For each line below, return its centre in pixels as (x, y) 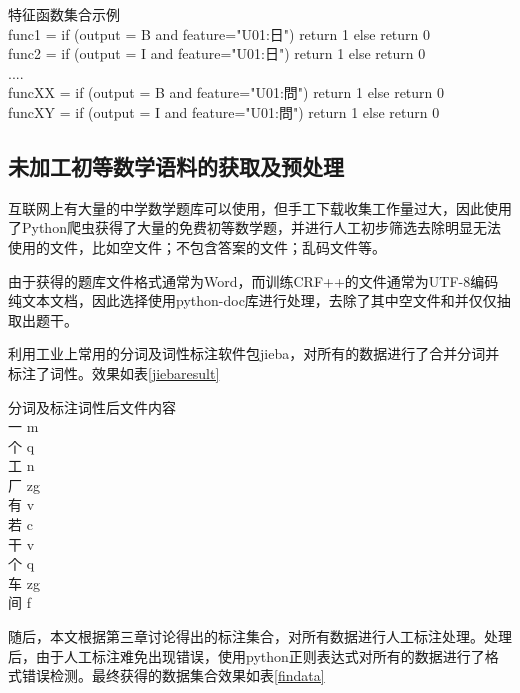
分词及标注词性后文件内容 (92, 406)
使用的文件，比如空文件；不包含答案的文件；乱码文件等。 (197, 246)
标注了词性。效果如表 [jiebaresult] (114, 372)
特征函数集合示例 (64, 14)
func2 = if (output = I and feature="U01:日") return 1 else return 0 (217, 53)
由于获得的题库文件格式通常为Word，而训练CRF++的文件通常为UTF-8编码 (253, 280)
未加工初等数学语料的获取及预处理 (176, 165)
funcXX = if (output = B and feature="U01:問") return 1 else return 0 (226, 92)
